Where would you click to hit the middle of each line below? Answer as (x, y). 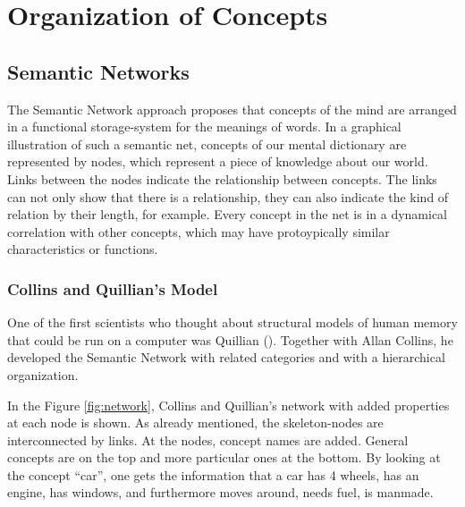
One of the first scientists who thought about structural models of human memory (232, 322)
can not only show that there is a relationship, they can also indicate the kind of (228, 196)
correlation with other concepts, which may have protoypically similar (199, 231)
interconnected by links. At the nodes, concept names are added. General (208, 439)
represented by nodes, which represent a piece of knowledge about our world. (218, 161)
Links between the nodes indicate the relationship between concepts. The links (222, 178)
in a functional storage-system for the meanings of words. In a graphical (204, 127)
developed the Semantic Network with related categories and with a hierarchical (226, 357)
